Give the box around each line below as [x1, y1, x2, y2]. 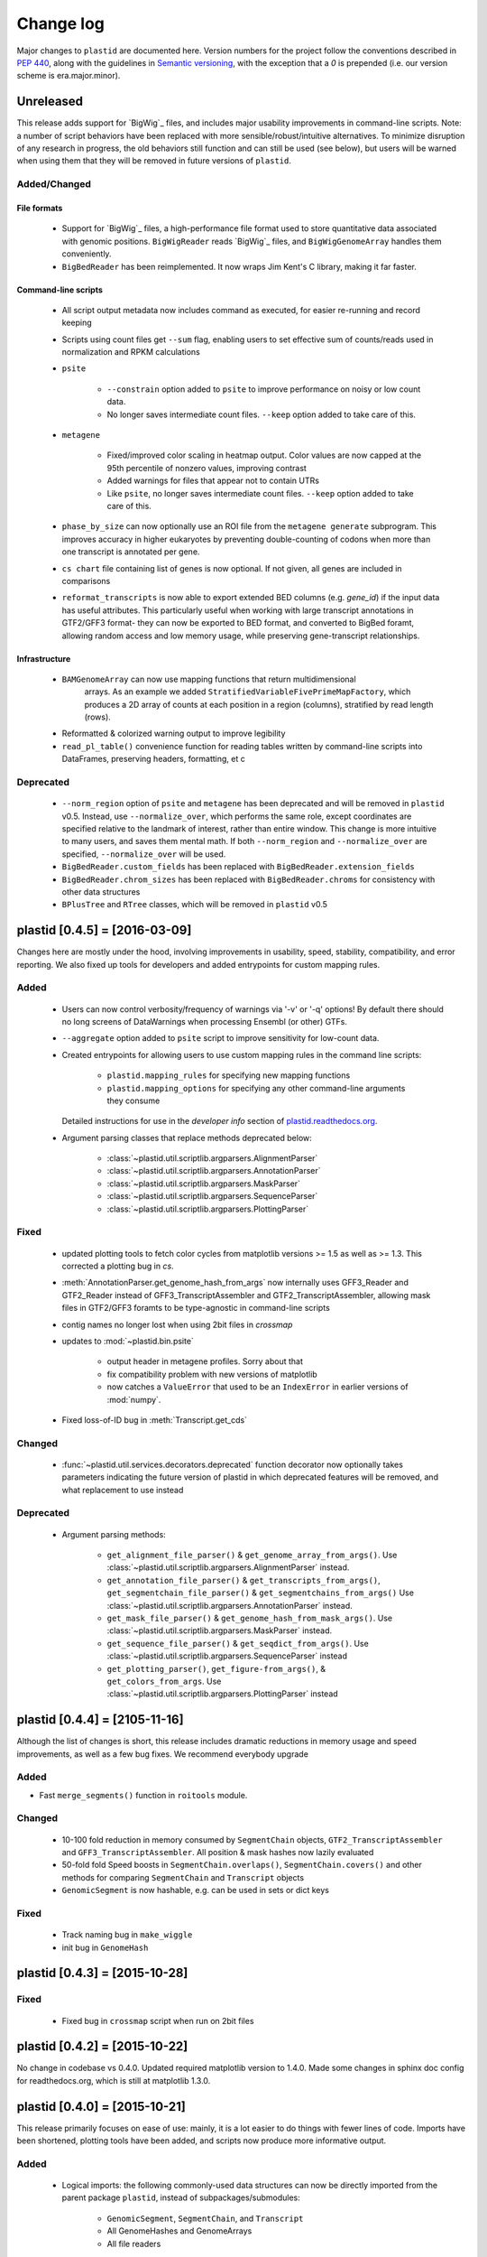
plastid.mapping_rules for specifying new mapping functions [106, 1070, 351, 1081]
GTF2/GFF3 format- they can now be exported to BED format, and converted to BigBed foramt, [61, 618, 415, 628]
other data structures [61, 886, 141, 897]
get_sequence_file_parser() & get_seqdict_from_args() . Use [106, 1638, 369, 1649]
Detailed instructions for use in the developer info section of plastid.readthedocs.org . [61, 1116, 378, 1127]
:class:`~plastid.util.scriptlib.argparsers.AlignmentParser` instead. [106, 1562, 350, 1573]
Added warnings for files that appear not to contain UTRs [106, 475, 320, 487]
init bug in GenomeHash [61, 1942, 149, 1953]
